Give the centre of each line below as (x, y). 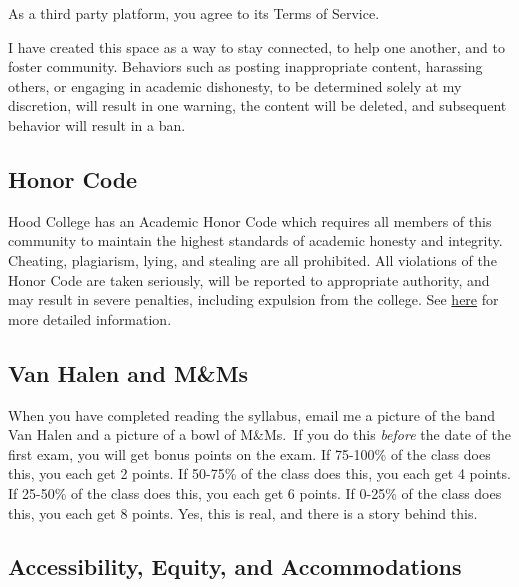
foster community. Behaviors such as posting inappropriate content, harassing (245, 66)
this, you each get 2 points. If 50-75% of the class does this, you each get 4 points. (259, 473)
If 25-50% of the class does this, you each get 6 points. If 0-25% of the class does (255, 492)
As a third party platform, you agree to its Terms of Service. (194, 13)
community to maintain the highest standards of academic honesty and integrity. (255, 240)
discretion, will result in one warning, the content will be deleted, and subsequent (257, 105)
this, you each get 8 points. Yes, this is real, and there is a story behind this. (243, 512)
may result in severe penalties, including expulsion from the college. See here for (253, 299)
